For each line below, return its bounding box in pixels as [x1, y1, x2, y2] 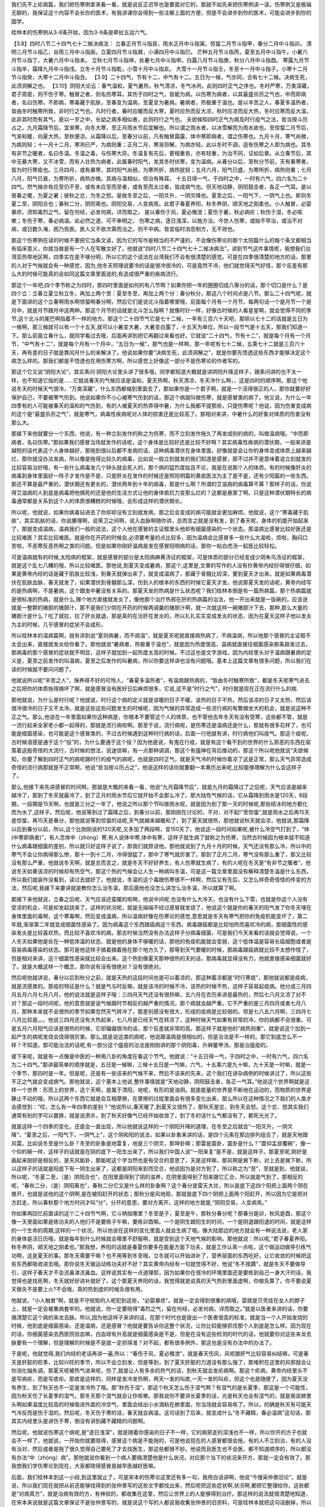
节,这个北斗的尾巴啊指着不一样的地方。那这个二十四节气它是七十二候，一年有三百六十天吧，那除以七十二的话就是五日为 [11, 315, 308, 322]
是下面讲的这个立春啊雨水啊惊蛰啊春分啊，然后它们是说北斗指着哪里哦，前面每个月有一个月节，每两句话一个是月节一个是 [11, 298, 312, 306]
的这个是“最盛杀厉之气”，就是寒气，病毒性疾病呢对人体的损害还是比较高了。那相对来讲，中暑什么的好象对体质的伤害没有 [11, 411, 311, 418]
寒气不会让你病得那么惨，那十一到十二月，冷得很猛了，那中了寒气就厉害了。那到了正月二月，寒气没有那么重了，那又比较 [11, 851, 312, 858]
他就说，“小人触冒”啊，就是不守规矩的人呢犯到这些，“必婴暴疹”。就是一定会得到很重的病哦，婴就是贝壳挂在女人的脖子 [11, 1297, 305, 1304]
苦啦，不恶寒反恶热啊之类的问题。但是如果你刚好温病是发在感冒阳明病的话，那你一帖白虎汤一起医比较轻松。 [11, 543, 280, 550]
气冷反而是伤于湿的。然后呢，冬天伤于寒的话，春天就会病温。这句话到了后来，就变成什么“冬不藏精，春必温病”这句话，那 [11, 1409, 311, 1416]
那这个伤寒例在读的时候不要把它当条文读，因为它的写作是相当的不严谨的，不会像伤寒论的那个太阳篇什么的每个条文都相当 [11, 236, 312, 244]
